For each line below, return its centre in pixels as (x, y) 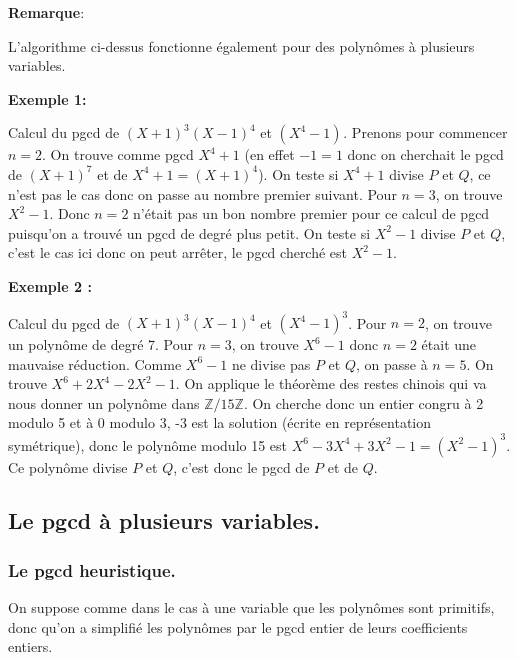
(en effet (269, 154)
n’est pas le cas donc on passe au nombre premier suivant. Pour (202, 193)
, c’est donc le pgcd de (241, 466)
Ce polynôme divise (68, 466)
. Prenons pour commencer (425, 132)
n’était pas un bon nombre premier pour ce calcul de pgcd (311, 213)
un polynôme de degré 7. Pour (101, 344)
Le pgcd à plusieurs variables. (164, 520)
